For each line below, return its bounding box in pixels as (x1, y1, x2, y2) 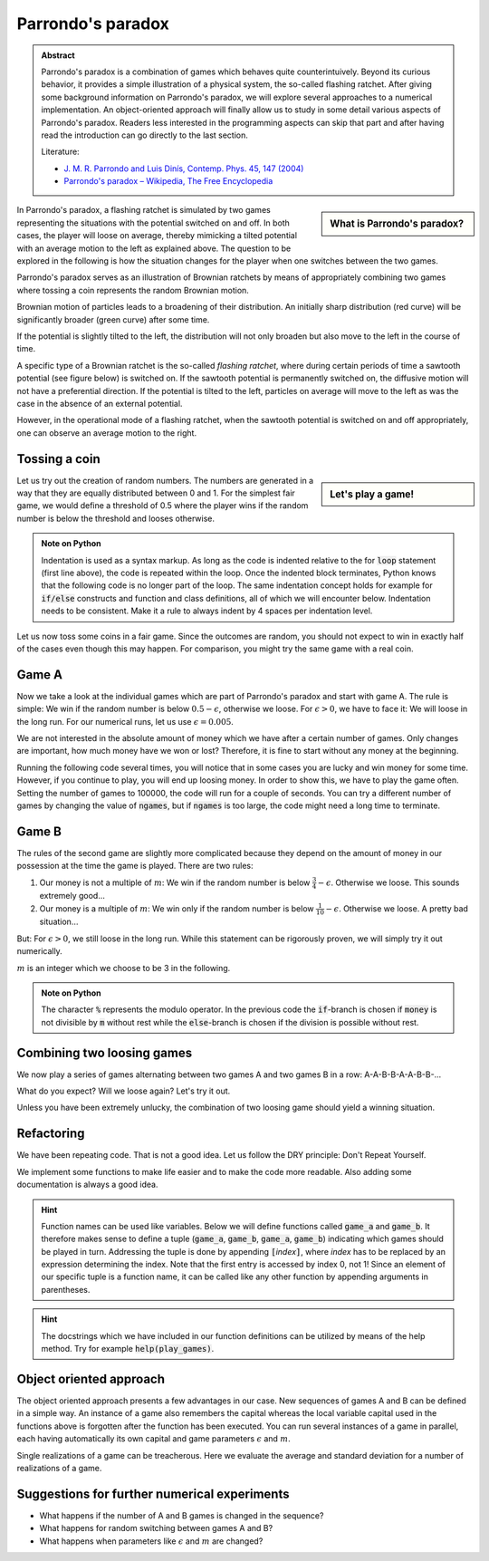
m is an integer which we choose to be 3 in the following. (16, 962, 231, 973)
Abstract (41, 50, 76, 61)
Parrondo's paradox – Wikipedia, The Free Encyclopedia (63, 176, 273, 187)
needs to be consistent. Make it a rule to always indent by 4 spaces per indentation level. (41, 605, 373, 616)
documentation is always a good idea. (16, 1179, 158, 1190)
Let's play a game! (330, 487, 415, 500)
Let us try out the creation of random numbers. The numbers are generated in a (16, 475, 314, 486)
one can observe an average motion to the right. (16, 427, 197, 438)
